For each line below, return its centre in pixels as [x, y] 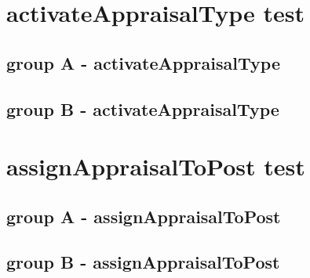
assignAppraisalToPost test [156, 166]
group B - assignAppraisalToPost [143, 262]
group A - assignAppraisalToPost [144, 216]
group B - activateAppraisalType [143, 108]
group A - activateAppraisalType [143, 62]
